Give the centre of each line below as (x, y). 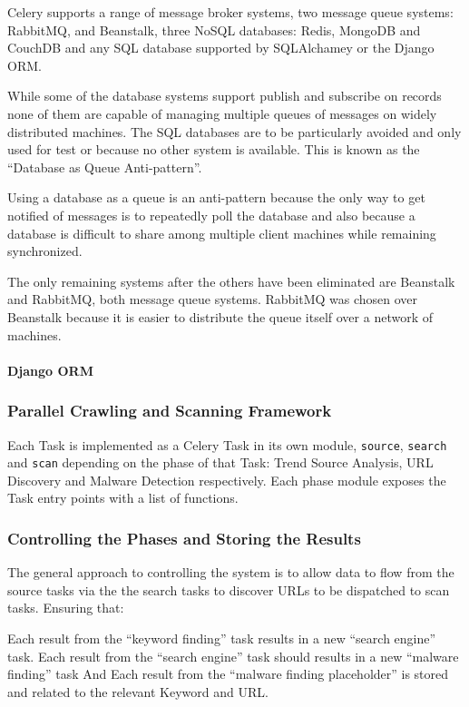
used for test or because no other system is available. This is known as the (214, 149)
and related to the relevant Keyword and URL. (138, 691)
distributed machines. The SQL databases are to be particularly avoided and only (234, 131)
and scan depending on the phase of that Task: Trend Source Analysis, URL (220, 462)
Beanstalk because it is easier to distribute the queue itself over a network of (220, 316)
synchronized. (45, 251)
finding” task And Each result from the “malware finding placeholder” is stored (228, 674)
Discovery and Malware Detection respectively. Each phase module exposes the (227, 480)
